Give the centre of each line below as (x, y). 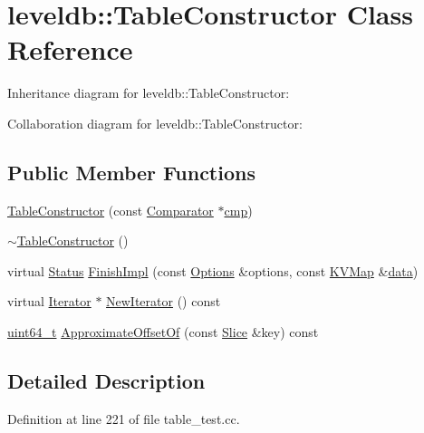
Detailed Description (106, 381)
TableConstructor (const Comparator (111, 210)
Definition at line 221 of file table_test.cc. (124, 418)
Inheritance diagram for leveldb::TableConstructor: (149, 93)
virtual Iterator (49, 301)
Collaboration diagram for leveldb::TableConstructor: (155, 123)
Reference (70, 49)
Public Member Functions (131, 172)
